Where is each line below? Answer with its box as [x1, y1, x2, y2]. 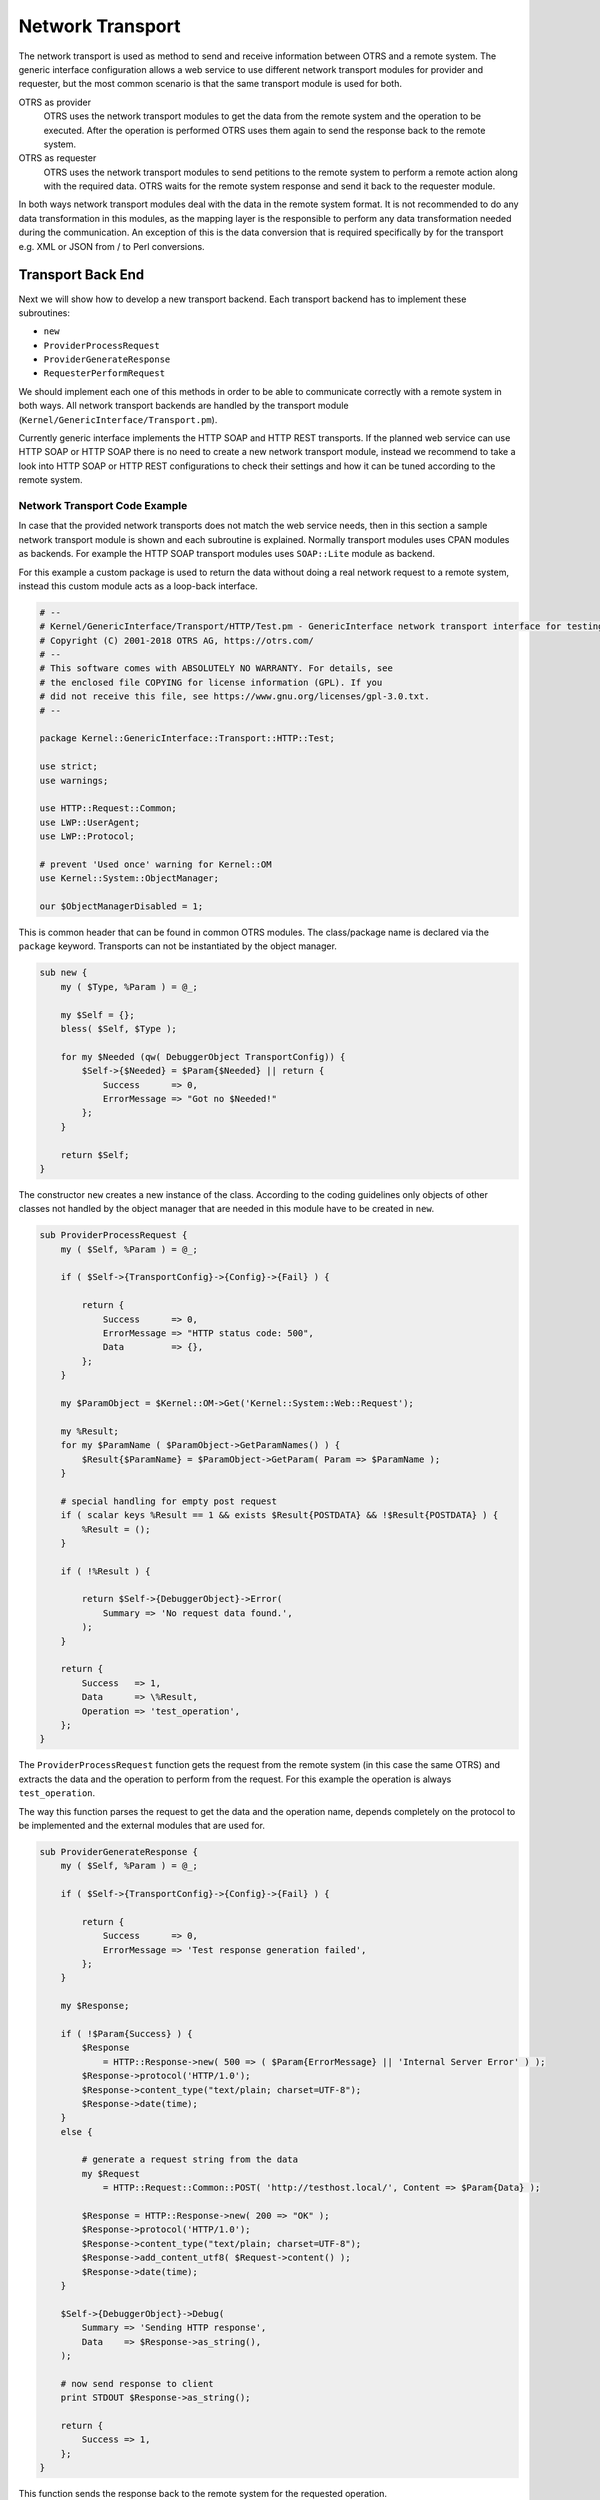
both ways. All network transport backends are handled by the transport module [18, 400, 349, 412]
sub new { [39, 967, 88, 979]
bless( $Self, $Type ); [60, 1023, 177, 1035]
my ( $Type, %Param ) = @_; [60, 981, 199, 992]
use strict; [39, 761, 99, 772]
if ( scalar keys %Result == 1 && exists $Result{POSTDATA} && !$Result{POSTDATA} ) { [60, 1510, 499, 1521]
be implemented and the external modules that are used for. [18, 1819, 265, 1831]
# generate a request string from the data [81, 2154, 299, 2165]
